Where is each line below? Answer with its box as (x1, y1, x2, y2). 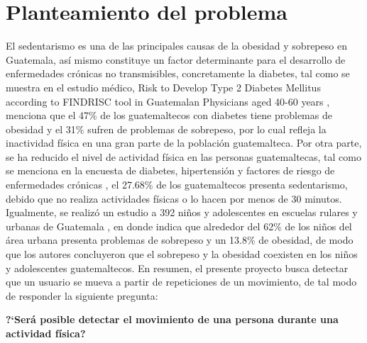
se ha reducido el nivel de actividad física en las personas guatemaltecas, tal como (6, 149, 361, 164)
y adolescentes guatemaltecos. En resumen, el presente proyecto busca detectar (6, 260, 349, 275)
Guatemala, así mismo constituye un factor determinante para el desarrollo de (6, 52, 346, 67)
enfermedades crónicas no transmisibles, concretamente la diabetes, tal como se (6, 66, 350, 81)
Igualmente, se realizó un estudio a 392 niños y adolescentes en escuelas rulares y (6, 205, 358, 220)
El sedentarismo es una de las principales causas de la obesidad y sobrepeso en (6, 38, 347, 53)
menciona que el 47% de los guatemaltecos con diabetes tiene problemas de (6, 108, 332, 123)
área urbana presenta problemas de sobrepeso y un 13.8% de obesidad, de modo (6, 232, 354, 247)
